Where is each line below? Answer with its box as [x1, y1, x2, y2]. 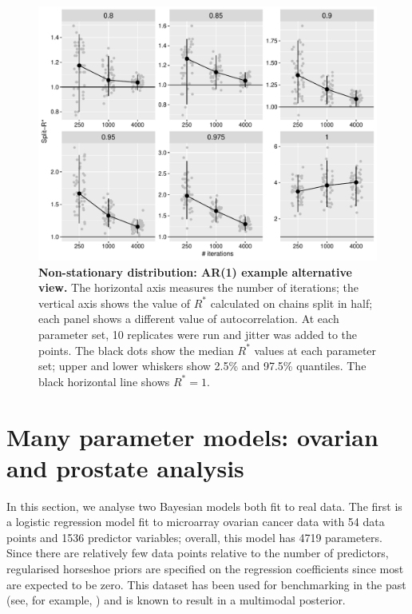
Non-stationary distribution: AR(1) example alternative [38, 263, 352, 280]
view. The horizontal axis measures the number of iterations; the [38, 279, 359, 296]
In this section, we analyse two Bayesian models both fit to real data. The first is [6, 497, 402, 514]
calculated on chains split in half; [210, 294, 373, 311]
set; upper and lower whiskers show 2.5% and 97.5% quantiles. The [38, 357, 366, 374]
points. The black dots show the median [38, 341, 234, 358]
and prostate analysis [6, 451, 244, 484]
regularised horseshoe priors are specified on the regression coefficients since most [6, 560, 404, 577]
